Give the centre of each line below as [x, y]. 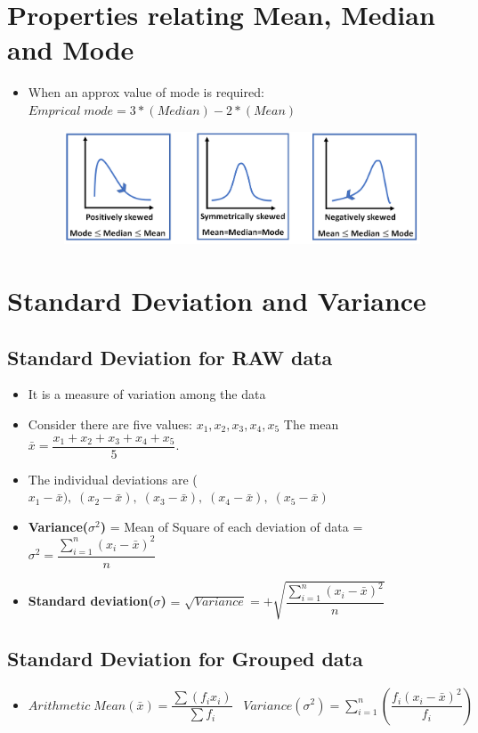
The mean [311, 424]
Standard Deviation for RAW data [170, 357]
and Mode [71, 49]
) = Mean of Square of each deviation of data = [231, 526]
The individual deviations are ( [113, 479]
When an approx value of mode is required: [146, 92]
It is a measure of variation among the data [147, 394]
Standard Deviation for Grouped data [185, 658]
